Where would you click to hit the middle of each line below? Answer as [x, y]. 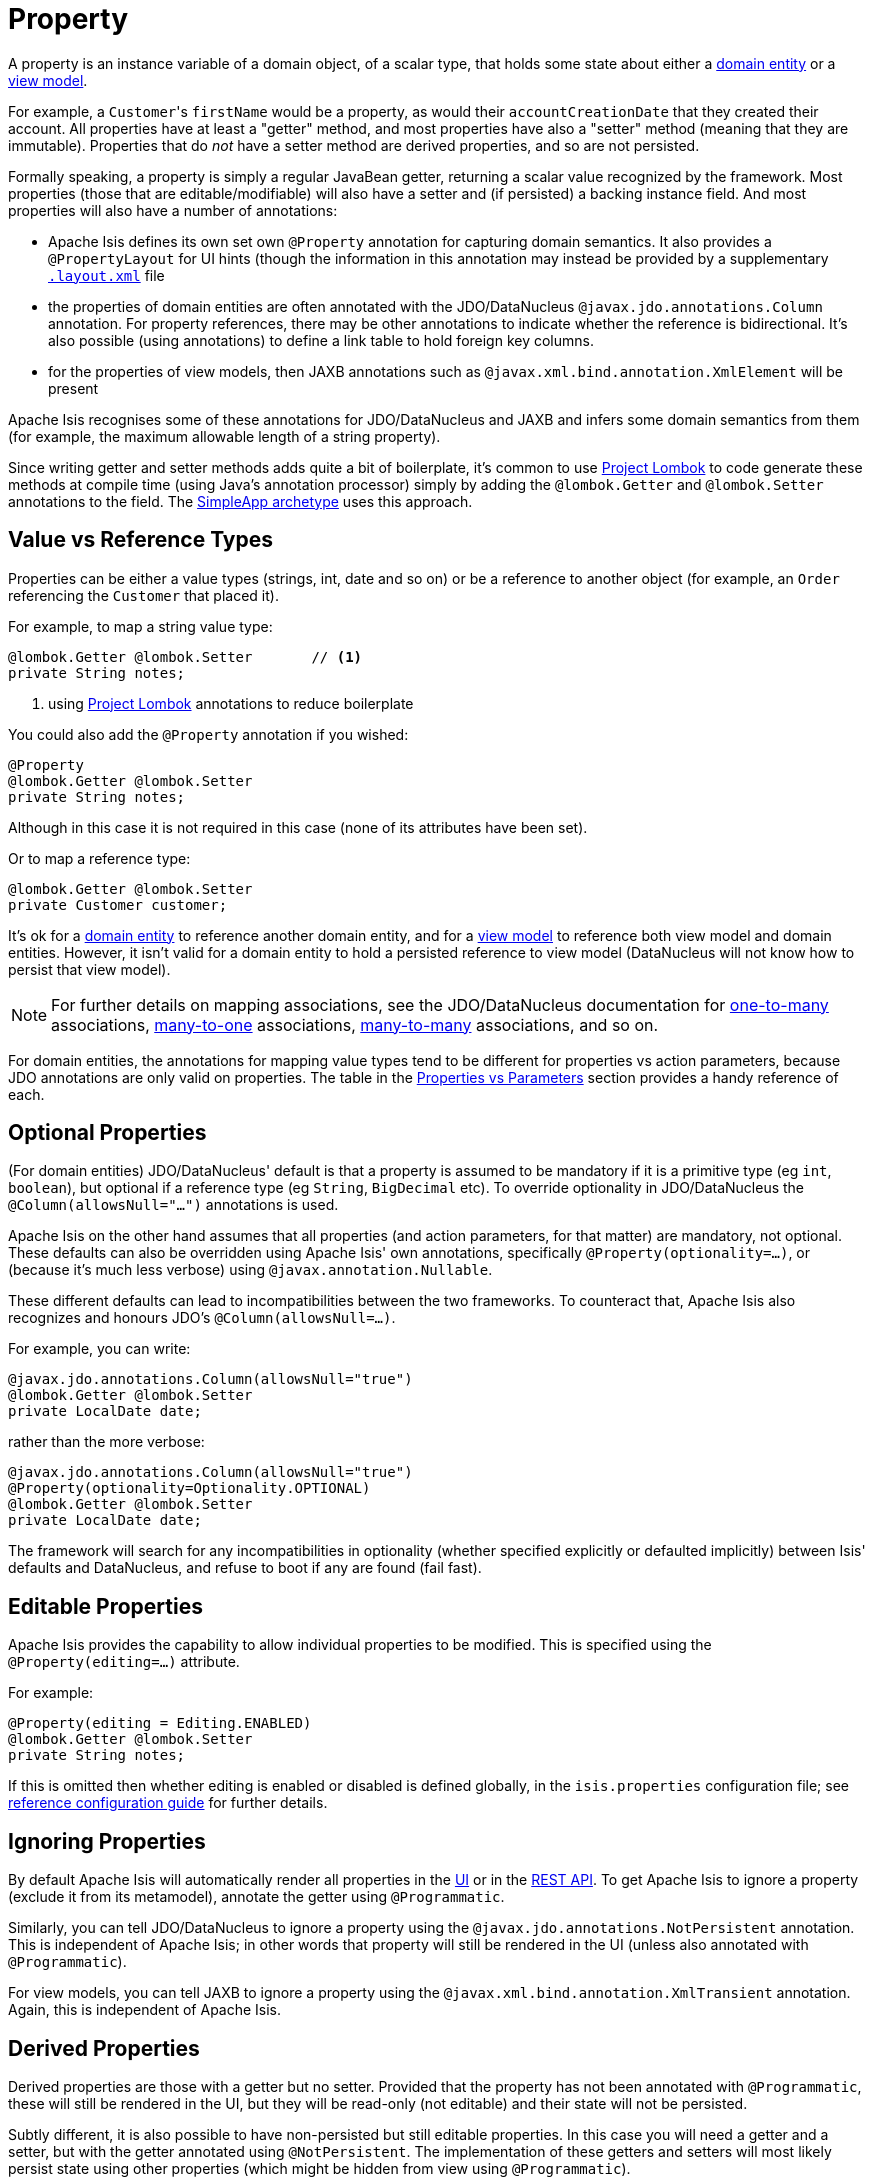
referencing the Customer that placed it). [143, 595]
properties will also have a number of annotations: [173, 210]
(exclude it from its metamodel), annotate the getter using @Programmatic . [256, 1897]
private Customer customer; [118, 904]
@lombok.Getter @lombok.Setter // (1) [185, 656]
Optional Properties [107, 1133]
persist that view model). [89, 969]
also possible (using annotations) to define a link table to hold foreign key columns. [321, 340]
